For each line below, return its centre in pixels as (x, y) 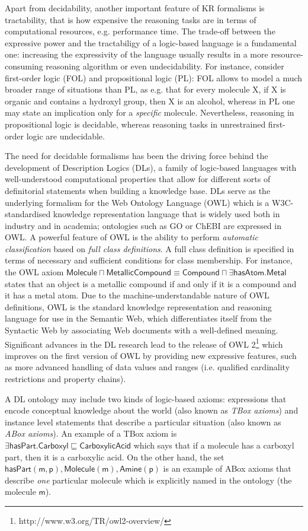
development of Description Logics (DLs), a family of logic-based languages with (151, 167)
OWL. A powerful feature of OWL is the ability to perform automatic (131, 237)
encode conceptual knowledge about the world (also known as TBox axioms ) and (152, 410)
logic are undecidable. (65, 136)
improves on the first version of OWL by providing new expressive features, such (151, 355)
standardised (28, 214)
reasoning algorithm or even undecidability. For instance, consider (165, 66)
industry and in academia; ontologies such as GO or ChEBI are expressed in (143, 225)
